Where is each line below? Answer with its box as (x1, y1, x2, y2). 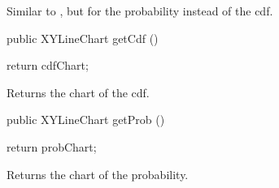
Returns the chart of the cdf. (7, 83, 150, 100)
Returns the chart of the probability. (7, 165, 189, 182)
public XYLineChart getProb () (7, 111, 165, 128)
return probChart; (7, 138, 97, 155)
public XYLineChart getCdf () (7, 29, 159, 46)
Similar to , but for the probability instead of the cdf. (7, 2, 273, 19)
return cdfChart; (7, 57, 89, 74)
